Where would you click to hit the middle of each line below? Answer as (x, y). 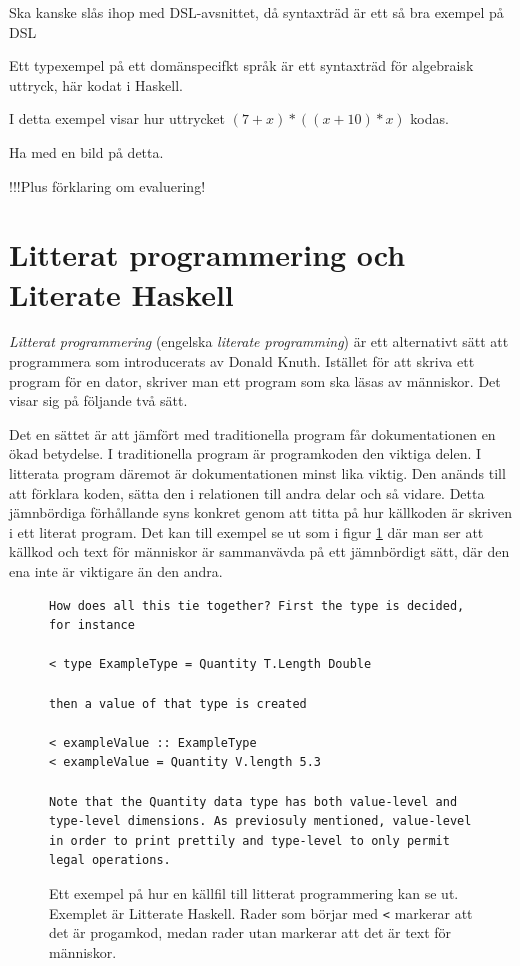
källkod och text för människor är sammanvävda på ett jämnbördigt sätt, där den (259, 551)
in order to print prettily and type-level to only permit (249, 840)
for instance (92, 625)
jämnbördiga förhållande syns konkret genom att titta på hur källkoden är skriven (260, 512)
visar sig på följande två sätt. (98, 400)
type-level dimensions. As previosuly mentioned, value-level (260, 821)
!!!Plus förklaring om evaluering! (107, 185)
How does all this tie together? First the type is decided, (257, 605)
